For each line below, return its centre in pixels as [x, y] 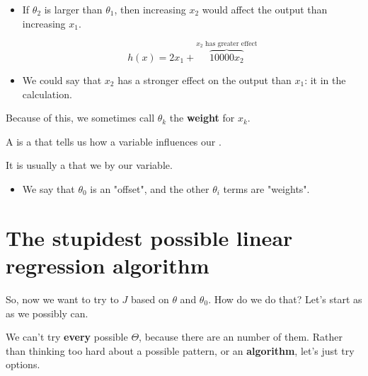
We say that [48, 189]
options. [23, 364]
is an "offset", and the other [150, 189]
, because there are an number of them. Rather [241, 337]
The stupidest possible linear [149, 237]
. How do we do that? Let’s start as [285, 299]
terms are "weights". [266, 189]
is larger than [73, 9]
